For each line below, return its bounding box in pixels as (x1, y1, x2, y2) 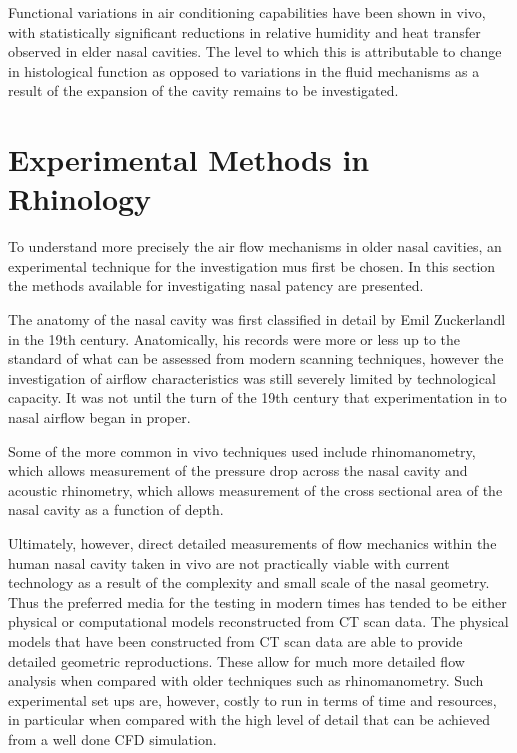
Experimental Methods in (8, 139, 370, 180)
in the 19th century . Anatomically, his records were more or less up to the (8, 328, 461, 349)
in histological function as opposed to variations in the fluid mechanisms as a (8, 60, 480, 81)
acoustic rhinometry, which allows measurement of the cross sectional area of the (8, 479, 503, 500)
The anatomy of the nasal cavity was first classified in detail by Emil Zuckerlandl (8, 309, 506, 330)
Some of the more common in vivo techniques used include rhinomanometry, (8, 440, 476, 461)
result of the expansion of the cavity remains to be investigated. (8, 80, 399, 101)
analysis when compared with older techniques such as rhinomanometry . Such (8, 670, 484, 691)
